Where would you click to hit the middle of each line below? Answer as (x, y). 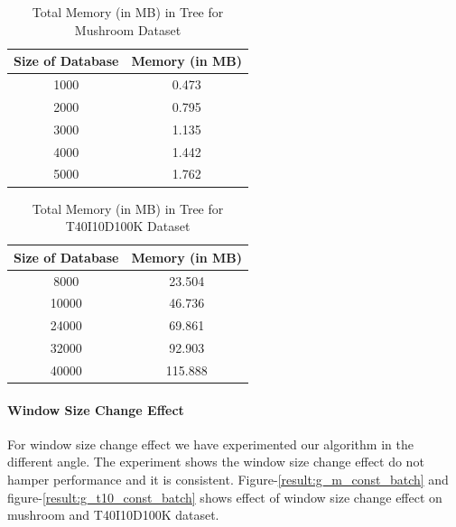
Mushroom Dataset (128, 29)
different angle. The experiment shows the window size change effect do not (216, 462)
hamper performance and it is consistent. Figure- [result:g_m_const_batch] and (228, 479)
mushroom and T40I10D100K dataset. (113, 515)
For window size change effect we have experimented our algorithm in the (210, 444)
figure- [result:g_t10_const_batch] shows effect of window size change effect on (225, 497)
